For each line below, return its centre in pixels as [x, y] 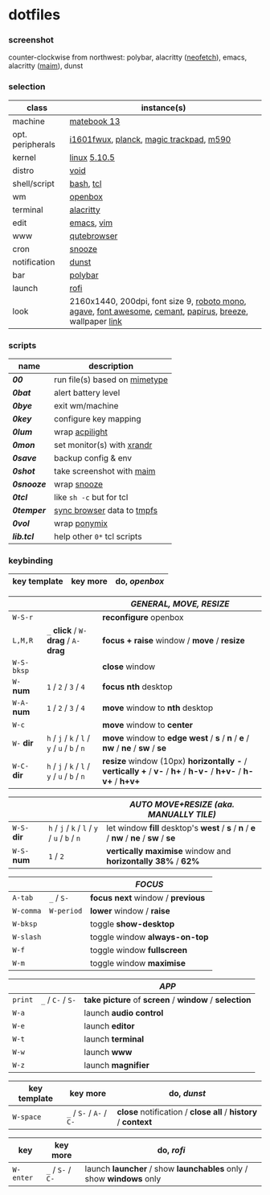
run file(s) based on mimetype [111, 380]
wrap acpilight [81, 432]
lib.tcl [23, 536]
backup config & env [93, 458]
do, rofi [171, 1150]
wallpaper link [96, 321]
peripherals [34, 144]
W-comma [27, 911]
